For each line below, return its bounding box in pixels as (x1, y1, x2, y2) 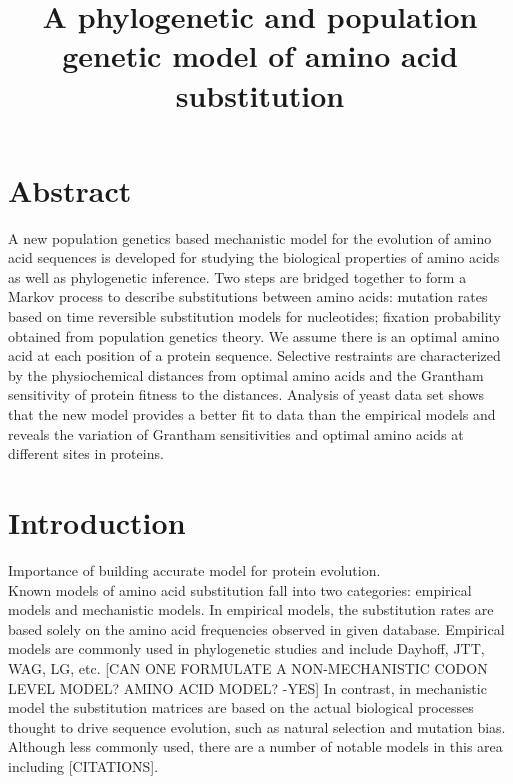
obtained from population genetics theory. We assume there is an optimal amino (8, 325, 500, 346)
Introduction (8, 502, 186, 542)
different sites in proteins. (8, 443, 164, 464)
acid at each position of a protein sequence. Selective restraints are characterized (8, 345, 501, 366)
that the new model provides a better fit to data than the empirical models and (8, 404, 496, 425)
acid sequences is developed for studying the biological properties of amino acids (8, 247, 500, 268)
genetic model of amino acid (62, 35, 458, 76)
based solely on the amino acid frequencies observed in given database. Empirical (8, 618, 505, 639)
